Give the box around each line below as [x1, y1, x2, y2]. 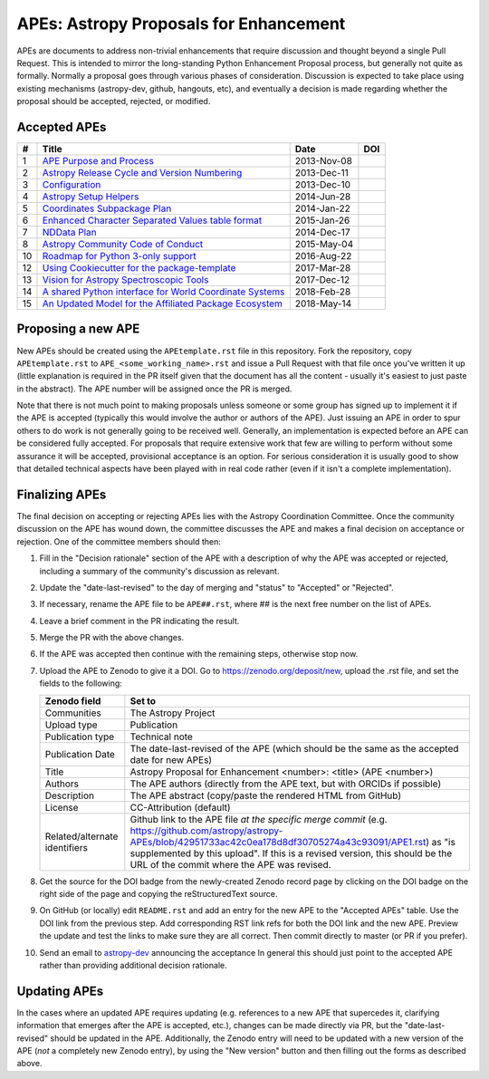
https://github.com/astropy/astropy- [129, 824, 283, 837]
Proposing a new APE [16, 322, 140, 337]
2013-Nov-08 [294, 155, 353, 168]
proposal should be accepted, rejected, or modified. [16, 96, 211, 107]
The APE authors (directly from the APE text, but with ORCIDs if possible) [129, 777, 442, 790]
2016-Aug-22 [294, 250, 352, 263]
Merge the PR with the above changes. [39, 632, 185, 643]
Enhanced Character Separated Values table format [42, 214, 263, 226]
